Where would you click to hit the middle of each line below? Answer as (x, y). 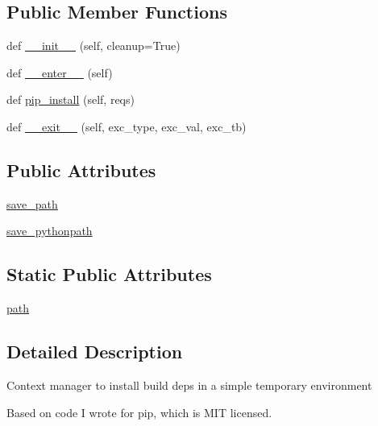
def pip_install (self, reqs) (71, 99)
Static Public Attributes (109, 274)
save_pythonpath (50, 231)
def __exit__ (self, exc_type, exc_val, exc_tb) (127, 126)
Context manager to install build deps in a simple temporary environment (189, 385)
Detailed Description (95, 352)
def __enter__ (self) (60, 72)
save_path (32, 203)
